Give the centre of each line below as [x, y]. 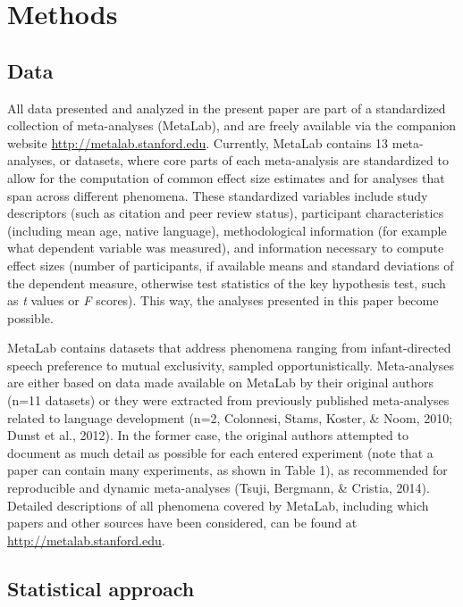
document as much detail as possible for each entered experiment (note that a [220, 452]
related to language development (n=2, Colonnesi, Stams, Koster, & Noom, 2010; [230, 417]
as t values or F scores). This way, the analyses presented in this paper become [223, 300]
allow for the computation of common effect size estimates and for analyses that [226, 177]
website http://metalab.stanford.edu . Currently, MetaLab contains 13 [198, 142]
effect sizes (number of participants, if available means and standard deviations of [231, 265]
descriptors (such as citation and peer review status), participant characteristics [226, 213]
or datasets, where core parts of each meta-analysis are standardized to [254, 160]
